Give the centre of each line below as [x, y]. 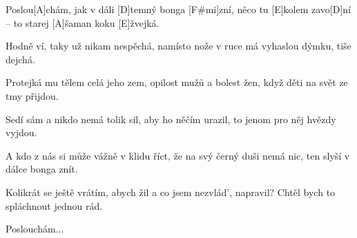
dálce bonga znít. [42, 169]
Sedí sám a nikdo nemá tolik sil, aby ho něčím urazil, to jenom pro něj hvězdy [171, 119]
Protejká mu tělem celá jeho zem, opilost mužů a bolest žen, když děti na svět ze [177, 82]
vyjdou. [21, 132]
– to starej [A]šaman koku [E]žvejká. [83, 22]
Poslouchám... [35, 229]
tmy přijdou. [32, 95]
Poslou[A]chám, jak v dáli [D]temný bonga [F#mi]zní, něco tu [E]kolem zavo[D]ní [178, 9]
